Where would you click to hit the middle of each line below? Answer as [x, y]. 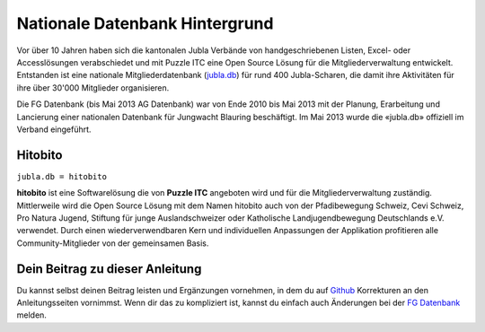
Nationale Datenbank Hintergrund [145, 23]
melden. [31, 315]
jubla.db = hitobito [62, 176]
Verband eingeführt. [54, 129]
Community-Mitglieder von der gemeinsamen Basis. [113, 243]
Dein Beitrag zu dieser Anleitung [109, 269]
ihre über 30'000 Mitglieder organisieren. [93, 87]
